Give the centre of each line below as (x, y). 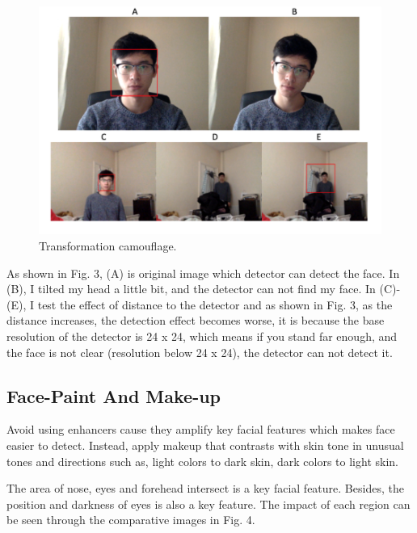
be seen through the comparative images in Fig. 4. (131, 520)
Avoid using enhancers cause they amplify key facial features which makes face (201, 429)
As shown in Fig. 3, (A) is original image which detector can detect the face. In (203, 273)
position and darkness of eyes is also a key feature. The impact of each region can (208, 504)
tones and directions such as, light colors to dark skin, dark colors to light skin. (202, 461)
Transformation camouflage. (108, 245)
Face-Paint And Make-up (114, 395)
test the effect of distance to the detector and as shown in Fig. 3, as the (215, 304)
